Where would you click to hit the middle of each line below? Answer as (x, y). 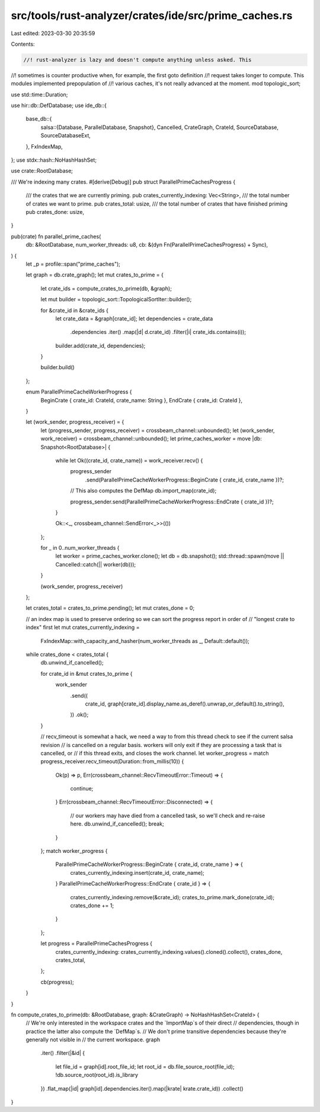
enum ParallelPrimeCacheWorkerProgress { (79, 392)
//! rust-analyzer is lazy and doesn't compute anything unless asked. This (137, 60)
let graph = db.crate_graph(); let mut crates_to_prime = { (95, 275)
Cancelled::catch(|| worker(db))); (96, 564)
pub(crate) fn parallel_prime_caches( (56, 236)
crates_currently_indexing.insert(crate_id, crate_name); (137, 872)
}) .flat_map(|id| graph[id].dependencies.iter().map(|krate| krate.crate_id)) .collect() (142, 1088)
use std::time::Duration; (39, 94)
